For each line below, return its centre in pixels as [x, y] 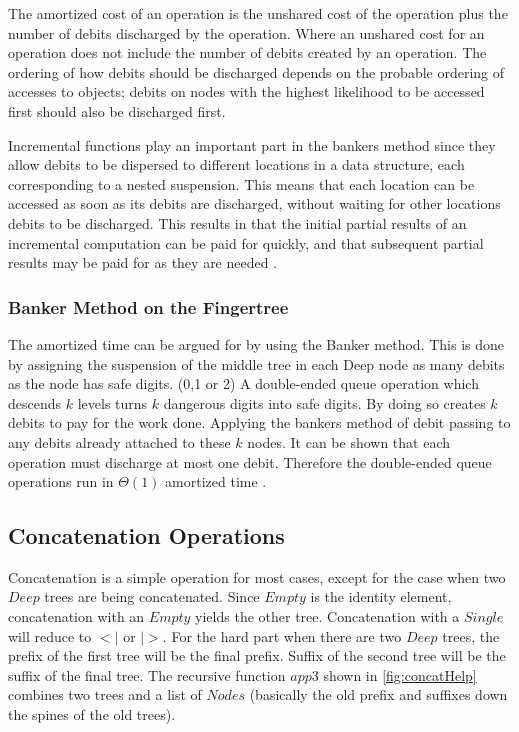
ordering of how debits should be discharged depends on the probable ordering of [256, 71]
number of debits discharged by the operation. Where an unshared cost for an [246, 32]
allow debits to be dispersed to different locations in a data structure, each [236, 164]
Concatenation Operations [146, 535]
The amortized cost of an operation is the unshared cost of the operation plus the [258, 13]
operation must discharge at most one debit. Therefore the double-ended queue [250, 461]
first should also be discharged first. [117, 110]
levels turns [112, 402]
